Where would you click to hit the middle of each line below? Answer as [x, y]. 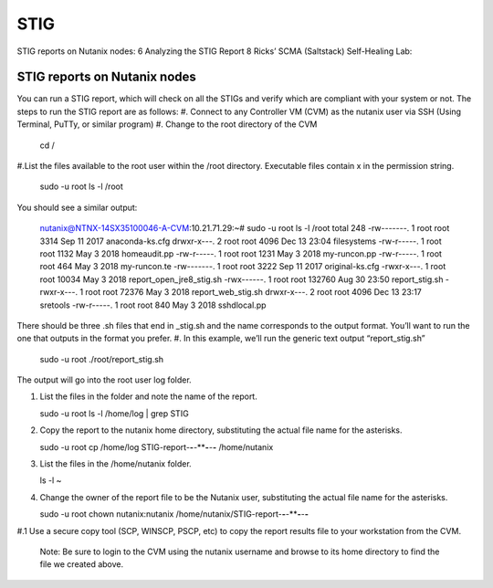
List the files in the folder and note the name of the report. [148, 396]
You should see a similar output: [77, 207]
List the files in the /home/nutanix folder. [115, 464]
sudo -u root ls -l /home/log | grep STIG [114, 413]
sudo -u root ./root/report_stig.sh [102, 359]
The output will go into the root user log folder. [104, 380]
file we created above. [82, 564]
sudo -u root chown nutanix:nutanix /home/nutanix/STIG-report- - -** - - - [174, 514]
